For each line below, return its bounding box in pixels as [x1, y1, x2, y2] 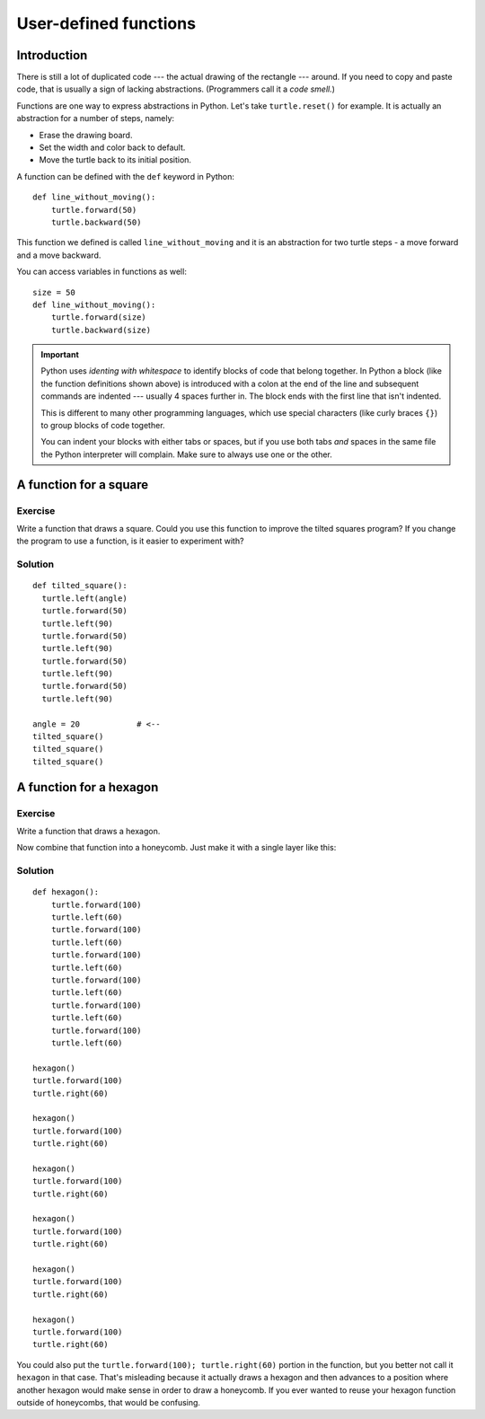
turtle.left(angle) [41, 593, 128, 604]
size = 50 [32, 287, 75, 297]
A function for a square [16, 477, 149, 492]
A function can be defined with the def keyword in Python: [16, 171, 235, 181]
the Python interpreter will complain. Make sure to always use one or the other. [40, 449, 332, 460]
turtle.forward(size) [50, 313, 147, 322]
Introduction [16, 48, 88, 63]
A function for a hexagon [16, 780, 159, 795]
